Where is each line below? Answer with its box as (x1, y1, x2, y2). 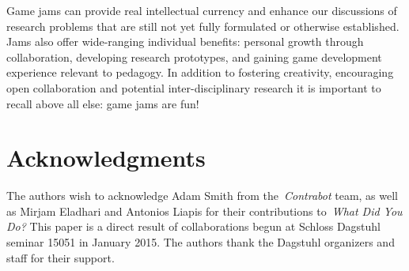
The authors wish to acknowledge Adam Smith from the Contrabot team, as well (6, 187, 399, 204)
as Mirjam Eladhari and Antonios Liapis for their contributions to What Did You (6, 202, 403, 219)
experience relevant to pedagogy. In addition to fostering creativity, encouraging (6, 64, 394, 81)
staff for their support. (6, 249, 115, 265)
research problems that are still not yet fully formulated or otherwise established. (6, 17, 400, 34)
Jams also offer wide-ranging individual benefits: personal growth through (6, 33, 364, 50)
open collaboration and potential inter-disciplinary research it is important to (6, 79, 381, 96)
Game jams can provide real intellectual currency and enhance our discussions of (6, 2, 397, 18)
